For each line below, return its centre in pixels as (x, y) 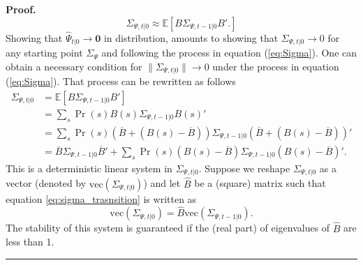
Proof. (21, 9)
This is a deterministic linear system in (89, 168)
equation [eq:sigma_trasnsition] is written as (101, 198)
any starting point (44, 53)
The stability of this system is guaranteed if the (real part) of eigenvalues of (168, 228)
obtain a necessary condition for (74, 66)
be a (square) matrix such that (260, 183)
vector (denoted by (46, 183)
